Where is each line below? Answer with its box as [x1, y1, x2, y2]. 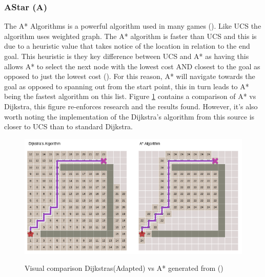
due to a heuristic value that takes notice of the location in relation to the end [4, 41, 250, 51]
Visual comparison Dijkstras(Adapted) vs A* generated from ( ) [25, 263, 223, 273]
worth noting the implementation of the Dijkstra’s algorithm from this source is [4, 111, 255, 122]
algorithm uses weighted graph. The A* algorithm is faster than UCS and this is [4, 30, 257, 41]
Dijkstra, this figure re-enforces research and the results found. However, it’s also [4, 101, 258, 111]
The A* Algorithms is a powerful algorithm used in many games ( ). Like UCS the [4, 21, 261, 31]
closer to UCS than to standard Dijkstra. [4, 121, 133, 132]
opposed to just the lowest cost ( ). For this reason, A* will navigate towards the [4, 71, 255, 82]
